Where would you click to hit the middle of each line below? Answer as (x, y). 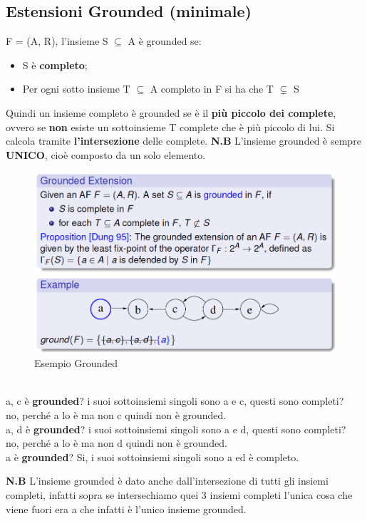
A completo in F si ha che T (212, 89)
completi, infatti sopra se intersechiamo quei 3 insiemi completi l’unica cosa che (179, 495)
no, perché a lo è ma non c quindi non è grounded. (116, 415)
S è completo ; (55, 65)
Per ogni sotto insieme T (76, 89)
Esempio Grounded (76, 363)
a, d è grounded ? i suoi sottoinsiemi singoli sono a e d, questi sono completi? (176, 429)
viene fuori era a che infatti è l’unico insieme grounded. (126, 509)
